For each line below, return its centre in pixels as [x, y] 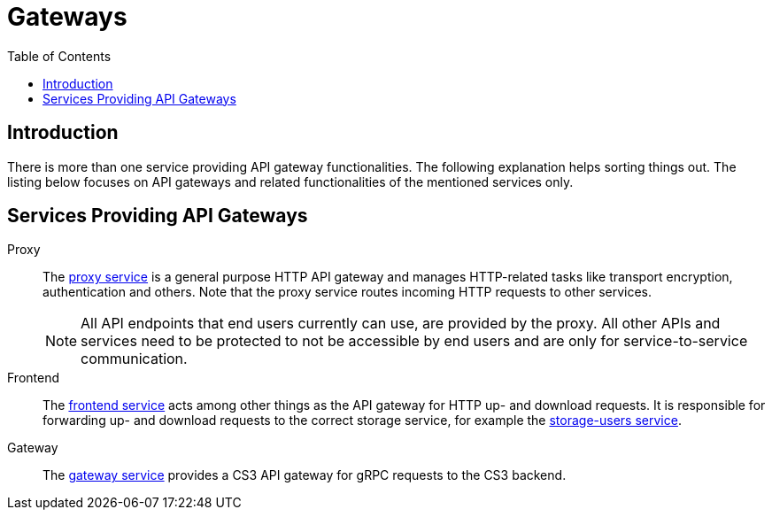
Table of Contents [59, 56]
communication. [134, 359]
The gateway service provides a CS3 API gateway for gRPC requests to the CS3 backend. [305, 475]
